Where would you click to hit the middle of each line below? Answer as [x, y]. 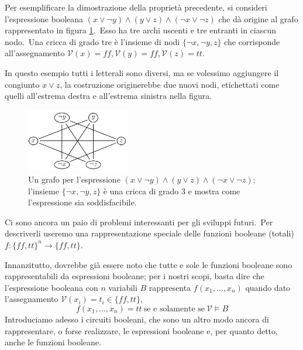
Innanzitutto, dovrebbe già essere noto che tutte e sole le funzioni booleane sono [149, 264]
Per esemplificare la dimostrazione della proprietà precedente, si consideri [136, 7]
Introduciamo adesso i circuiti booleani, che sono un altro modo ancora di [137, 319]
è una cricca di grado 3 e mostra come [172, 191]
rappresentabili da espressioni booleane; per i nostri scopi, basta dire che [135, 276]
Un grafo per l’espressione [74, 179]
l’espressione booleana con [51, 287]
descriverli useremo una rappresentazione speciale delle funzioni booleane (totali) [149, 233]
